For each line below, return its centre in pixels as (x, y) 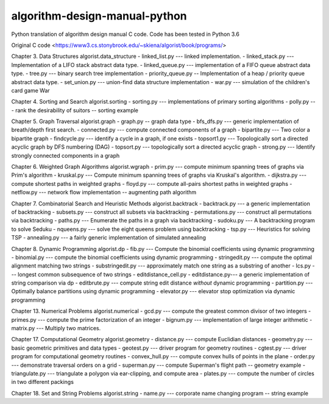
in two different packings (43, 382)
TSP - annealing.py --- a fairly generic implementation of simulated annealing (109, 238)
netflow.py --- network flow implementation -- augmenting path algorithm (104, 193)
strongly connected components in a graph (65, 155)
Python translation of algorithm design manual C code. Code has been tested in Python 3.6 (126, 34)
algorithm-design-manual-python (99, 16)
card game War (30, 90)
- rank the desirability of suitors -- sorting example (75, 110)
